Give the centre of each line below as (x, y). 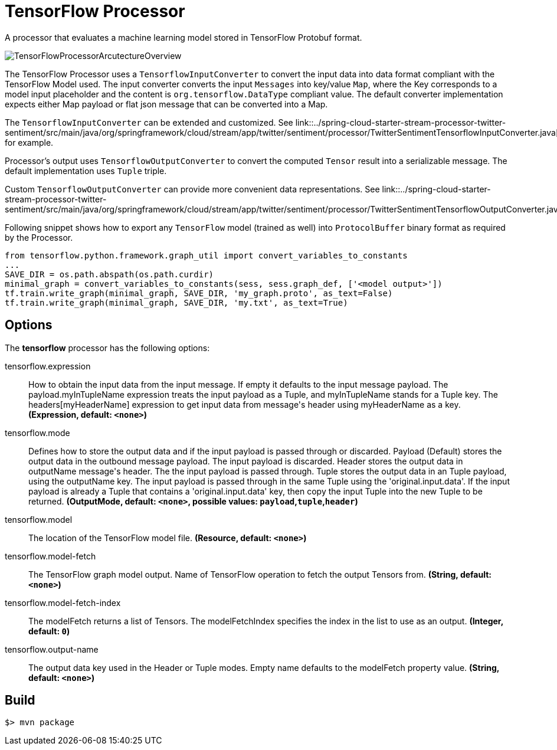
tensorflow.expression (48, 366)
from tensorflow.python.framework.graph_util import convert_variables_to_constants (206, 255)
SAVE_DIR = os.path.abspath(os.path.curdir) (109, 274)
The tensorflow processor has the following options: (107, 348)
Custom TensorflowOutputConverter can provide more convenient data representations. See (192, 189)
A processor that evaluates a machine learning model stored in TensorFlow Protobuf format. (184, 37)
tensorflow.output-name (52, 649)
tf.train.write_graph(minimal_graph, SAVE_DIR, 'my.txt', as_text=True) (176, 302)
